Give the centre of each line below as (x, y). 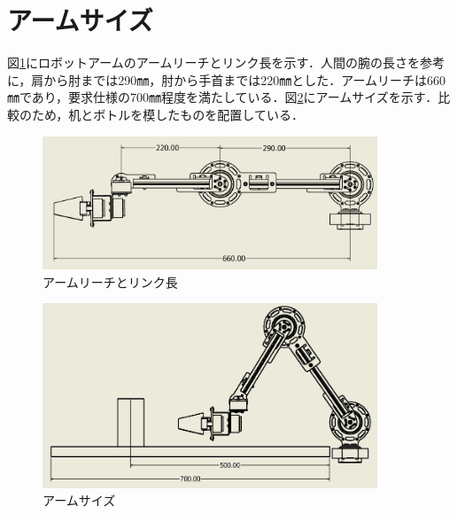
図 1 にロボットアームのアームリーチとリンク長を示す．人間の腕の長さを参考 (226, 62)
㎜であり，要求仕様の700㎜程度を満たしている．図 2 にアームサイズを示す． (223, 97)
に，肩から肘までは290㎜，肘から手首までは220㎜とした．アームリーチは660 (227, 79)
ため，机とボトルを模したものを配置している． (167, 114)
